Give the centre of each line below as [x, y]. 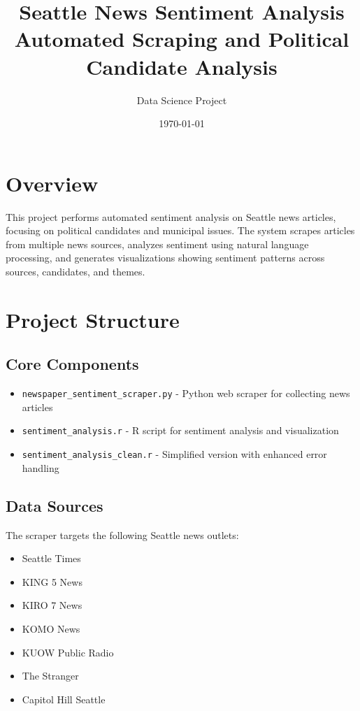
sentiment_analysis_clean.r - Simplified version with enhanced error [174, 454]
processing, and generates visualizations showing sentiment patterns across [165, 258]
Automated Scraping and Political [182, 39]
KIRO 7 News [52, 605]
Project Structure [93, 319]
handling [41, 467]
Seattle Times [51, 558]
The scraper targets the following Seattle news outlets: [122, 534]
